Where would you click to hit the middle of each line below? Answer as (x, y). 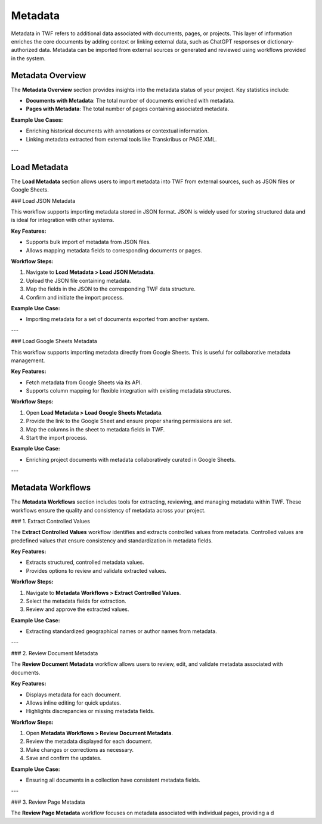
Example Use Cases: (37, 120)
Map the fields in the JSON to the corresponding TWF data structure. (111, 289)
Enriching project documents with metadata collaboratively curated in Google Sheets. (131, 459)
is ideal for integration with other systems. (63, 220)
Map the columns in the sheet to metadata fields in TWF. (95, 429)
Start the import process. (57, 438)
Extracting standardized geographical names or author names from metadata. (121, 631)
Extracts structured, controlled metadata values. (85, 562)
